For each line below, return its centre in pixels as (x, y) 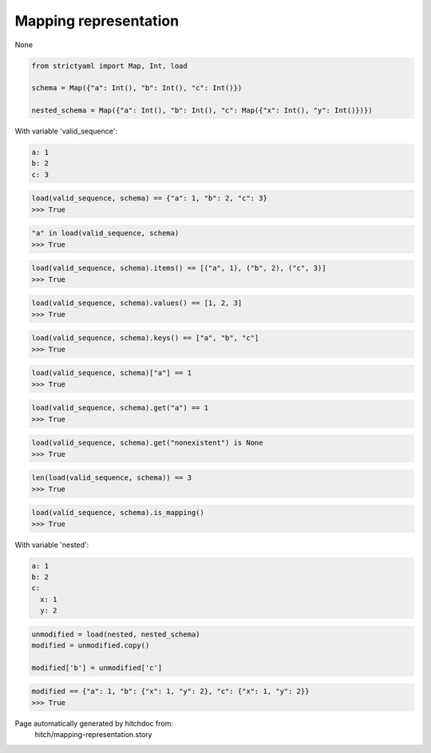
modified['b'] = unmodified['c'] (97, 668)
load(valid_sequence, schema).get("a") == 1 (120, 408)
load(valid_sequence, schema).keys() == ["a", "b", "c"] (145, 338)
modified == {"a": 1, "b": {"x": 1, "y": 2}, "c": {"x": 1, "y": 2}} (170, 692)
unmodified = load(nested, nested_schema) (116, 634)
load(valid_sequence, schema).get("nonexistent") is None (147, 443)
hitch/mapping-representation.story (93, 735)
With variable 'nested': (52, 545)
